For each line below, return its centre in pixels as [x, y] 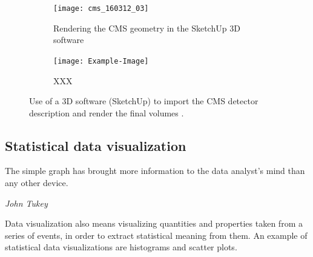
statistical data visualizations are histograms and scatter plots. [121, 247]
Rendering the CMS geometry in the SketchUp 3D [147, 28]
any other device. [37, 183]
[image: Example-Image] [101, 61]
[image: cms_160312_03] [101, 8]
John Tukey [26, 203]
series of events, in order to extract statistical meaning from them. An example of [156, 235]
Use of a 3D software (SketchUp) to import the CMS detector [144, 101]
